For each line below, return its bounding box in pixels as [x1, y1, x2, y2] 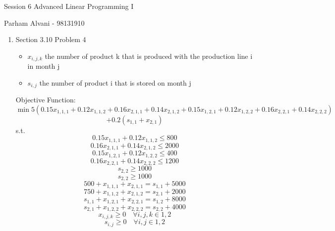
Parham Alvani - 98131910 [4, 17, 85, 28]
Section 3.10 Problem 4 [15, 34, 86, 45]
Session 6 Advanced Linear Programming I [4, 1, 134, 11]
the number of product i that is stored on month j [39, 77, 191, 88]
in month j [27, 61, 60, 71]
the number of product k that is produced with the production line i [45, 50, 253, 61]
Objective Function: [15, 94, 76, 105]
